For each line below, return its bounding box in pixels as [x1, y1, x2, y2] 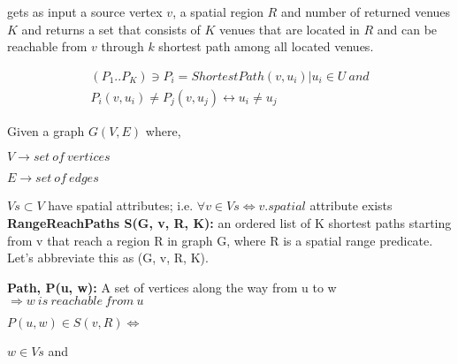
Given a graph [7, 121, 85, 140]
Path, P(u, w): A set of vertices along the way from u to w [7, 277, 337, 296]
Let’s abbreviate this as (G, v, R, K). [7, 248, 209, 267]
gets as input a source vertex [7, 3, 163, 20]
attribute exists [309, 196, 393, 215]
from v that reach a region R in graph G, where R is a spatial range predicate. [7, 231, 433, 249]
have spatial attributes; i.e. [48, 196, 194, 215]
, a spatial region [172, 3, 263, 20]
